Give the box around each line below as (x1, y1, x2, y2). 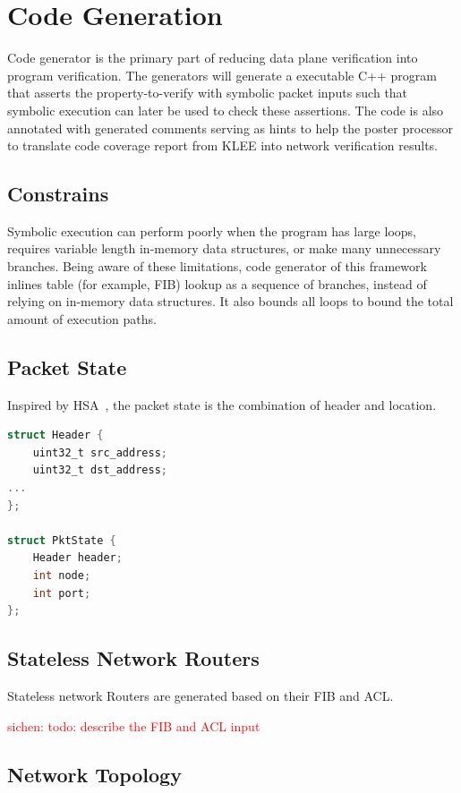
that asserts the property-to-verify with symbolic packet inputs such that (7, 83, 408, 102)
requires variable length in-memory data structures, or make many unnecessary (7, 239, 441, 258)
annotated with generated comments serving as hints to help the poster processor (7, 118, 454, 137)
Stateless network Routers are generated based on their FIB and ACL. (7, 686, 394, 704)
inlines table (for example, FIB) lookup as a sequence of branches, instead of (7, 274, 427, 293)
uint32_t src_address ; (32, 446, 167, 459)
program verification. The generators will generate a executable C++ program (7, 65, 437, 84)
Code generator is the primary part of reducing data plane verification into (7, 48, 418, 67)
